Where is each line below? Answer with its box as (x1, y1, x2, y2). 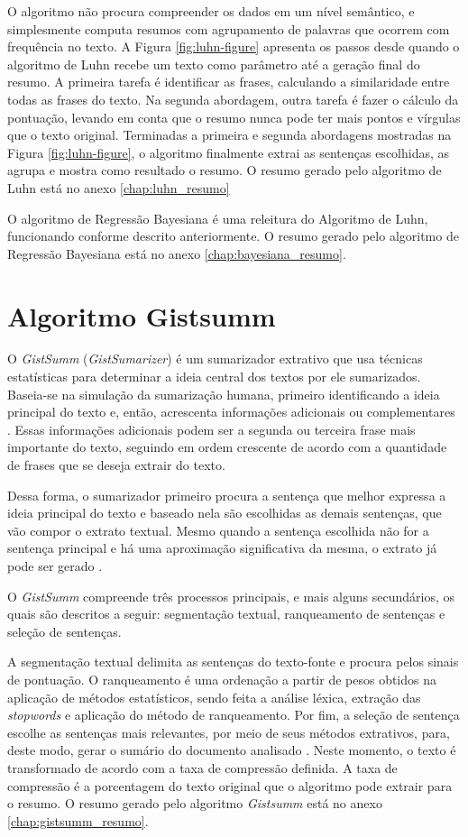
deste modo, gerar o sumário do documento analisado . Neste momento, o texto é (7, 740, 456, 759)
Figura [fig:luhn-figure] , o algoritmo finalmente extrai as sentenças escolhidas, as (7, 143, 450, 161)
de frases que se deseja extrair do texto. (7, 455, 225, 474)
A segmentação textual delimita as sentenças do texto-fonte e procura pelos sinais (7, 652, 459, 671)
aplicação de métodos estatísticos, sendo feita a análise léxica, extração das (7, 687, 421, 706)
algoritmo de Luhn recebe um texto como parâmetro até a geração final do (7, 54, 420, 73)
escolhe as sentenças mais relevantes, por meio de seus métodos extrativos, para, (7, 722, 450, 741)
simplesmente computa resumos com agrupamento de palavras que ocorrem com (7, 19, 450, 38)
